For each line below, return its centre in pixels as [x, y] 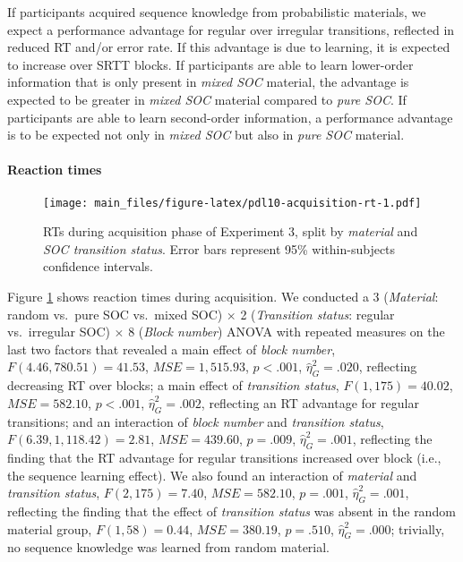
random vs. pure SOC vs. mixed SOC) [115, 314]
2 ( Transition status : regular [317, 314]
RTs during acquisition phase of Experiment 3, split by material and [231, 231]
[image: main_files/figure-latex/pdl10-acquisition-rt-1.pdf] [232, 203]
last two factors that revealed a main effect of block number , [171, 349]
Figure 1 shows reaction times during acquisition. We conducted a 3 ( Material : [223, 296]
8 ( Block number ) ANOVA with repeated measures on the [287, 332]
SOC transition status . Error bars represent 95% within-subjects [219, 248]
